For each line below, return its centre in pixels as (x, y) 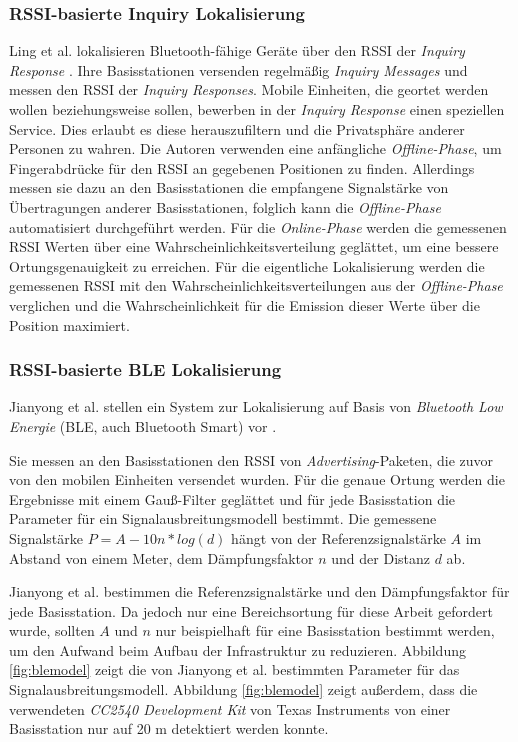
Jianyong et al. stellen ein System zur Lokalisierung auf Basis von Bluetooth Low (256, 406)
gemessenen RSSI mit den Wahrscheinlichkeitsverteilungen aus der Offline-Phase (256, 285)
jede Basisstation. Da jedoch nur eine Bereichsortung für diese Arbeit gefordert (251, 610)
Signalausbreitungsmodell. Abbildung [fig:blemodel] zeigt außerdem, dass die (243, 689)
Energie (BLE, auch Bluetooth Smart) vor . (143, 425)
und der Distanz (381, 557)
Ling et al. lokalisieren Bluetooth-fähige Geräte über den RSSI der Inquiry (237, 50)
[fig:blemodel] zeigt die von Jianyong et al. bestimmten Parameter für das (234, 669)
